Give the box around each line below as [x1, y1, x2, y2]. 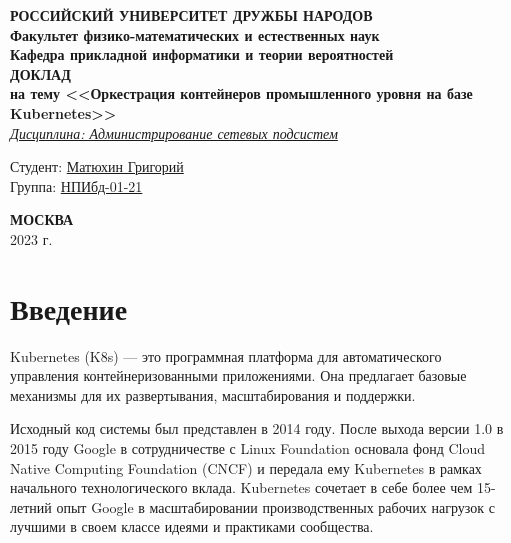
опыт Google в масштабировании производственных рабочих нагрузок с [56, 496, 495, 517]
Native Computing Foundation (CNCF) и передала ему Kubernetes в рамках [10, 457, 482, 478]
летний [10, 496, 52, 517]
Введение [10, 287, 128, 328]
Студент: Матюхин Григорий [10, 156, 184, 177]
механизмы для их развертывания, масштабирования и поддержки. [10, 384, 416, 405]
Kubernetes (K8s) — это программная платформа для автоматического [10, 345, 442, 366]
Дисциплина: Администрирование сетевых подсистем [10, 122, 338, 143]
